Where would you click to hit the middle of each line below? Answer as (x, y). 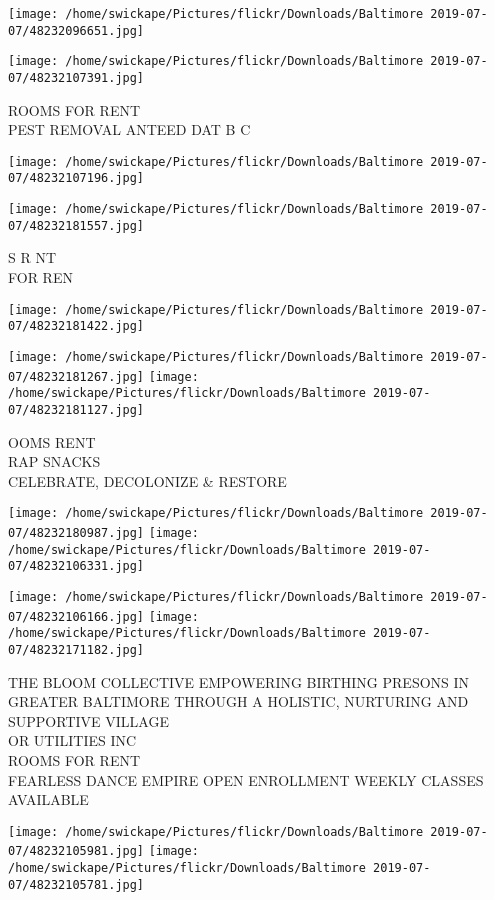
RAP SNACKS (54, 461)
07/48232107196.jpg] (76, 178)
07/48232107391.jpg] (76, 77)
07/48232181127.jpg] (76, 409)
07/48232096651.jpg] (76, 30)
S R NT (32, 257)
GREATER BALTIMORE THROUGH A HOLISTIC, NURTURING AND (238, 701)
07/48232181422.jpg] (76, 326)
